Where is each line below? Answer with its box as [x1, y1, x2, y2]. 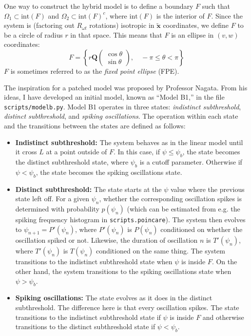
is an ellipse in [171, 29, 214, 40]
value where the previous [170, 184, 245, 194]
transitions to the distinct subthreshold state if [15, 321, 155, 332]
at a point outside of [46, 147, 107, 157]
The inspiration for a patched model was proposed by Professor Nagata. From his [4, 82, 248, 92]
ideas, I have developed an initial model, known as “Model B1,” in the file [4, 92, 225, 102]
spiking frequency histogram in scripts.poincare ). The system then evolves [15, 214, 246, 224]
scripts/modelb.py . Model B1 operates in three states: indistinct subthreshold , [4, 101, 241, 111]
